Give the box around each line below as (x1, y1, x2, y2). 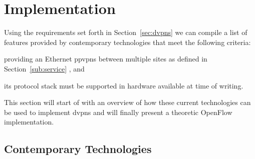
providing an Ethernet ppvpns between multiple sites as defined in (4, 53, 207, 64)
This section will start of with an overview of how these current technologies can (4, 97, 251, 107)
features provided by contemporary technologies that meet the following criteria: (4, 36, 251, 47)
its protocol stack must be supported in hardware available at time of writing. (4, 80, 243, 90)
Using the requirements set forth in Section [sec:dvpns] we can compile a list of (4, 27, 247, 37)
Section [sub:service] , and (4, 63, 85, 73)
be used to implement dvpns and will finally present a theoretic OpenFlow (4, 106, 232, 117)
